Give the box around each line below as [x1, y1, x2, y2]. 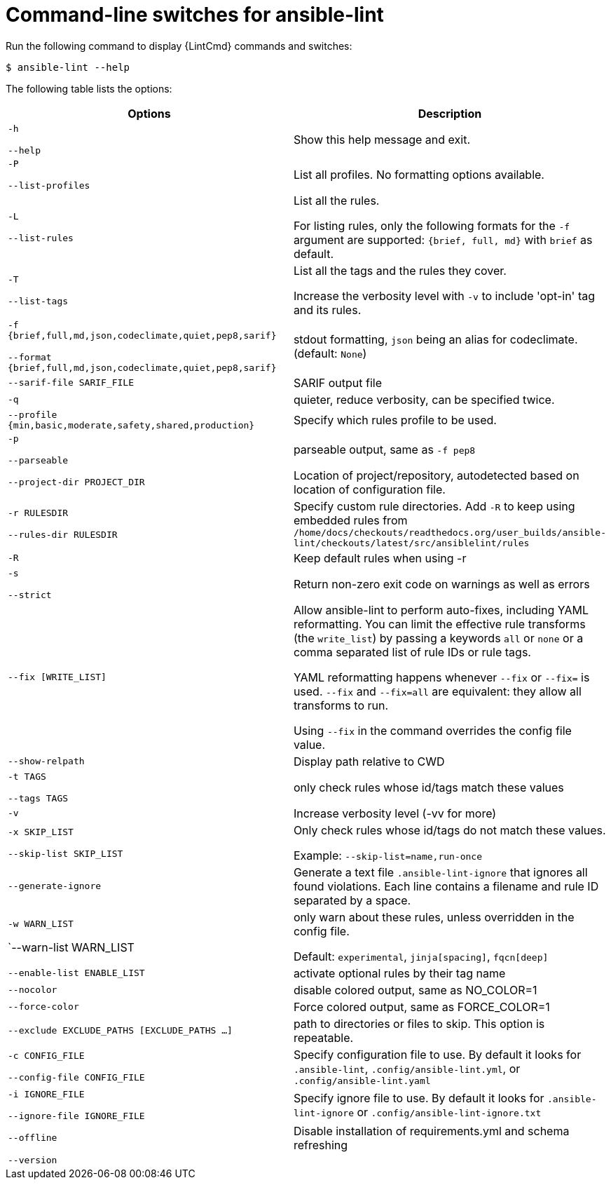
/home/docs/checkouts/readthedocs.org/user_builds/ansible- [293, 527, 606, 538]
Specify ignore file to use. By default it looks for [293, 1090, 544, 1105]
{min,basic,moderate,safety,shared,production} [8, 419, 255, 431]
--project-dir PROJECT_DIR [8, 477, 145, 488]
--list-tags [8, 295, 69, 306]
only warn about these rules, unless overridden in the [293, 909, 575, 924]
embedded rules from [293, 513, 408, 527]
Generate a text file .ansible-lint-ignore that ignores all [293, 865, 588, 879]
